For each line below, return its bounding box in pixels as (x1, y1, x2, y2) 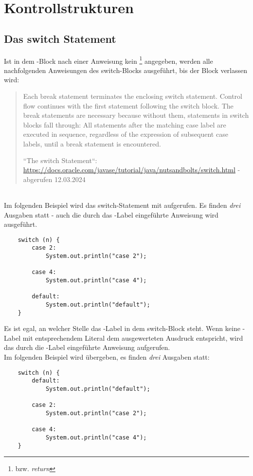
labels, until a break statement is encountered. (23, 138, 161, 148)
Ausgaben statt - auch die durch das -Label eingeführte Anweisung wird (4, 209, 218, 220)
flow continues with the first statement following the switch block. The (23, 100, 234, 110)
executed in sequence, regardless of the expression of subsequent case (23, 129, 228, 139)
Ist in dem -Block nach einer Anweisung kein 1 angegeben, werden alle (4, 54, 213, 66)
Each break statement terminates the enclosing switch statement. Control (23, 91, 242, 101)
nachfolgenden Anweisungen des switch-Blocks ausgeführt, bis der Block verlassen (4, 65, 248, 75)
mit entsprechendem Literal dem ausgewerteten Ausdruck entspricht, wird (22, 332, 243, 343)
